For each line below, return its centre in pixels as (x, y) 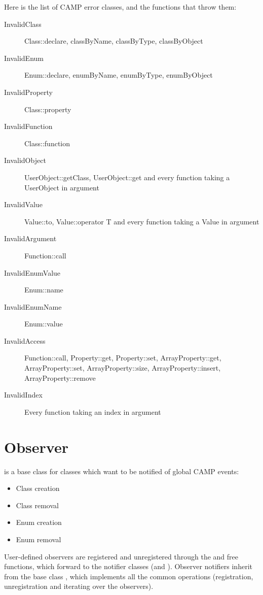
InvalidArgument (30, 238)
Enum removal (39, 539)
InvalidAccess (25, 340)
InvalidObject (25, 160)
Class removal (37, 505)
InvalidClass (23, 24)
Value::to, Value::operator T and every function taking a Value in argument (142, 221)
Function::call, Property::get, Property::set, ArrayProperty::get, (123, 358)
